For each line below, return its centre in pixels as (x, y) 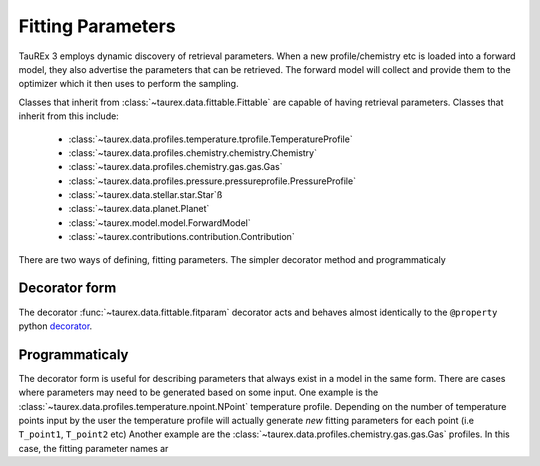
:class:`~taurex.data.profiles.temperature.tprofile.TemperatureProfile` (211, 139)
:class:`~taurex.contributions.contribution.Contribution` (181, 237)
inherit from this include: (68, 116)
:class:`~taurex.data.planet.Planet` (139, 209)
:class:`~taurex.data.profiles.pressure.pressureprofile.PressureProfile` (212, 181)
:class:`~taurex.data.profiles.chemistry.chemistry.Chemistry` (192, 152)
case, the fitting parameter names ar (93, 448)
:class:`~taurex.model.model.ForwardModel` (159, 222)
